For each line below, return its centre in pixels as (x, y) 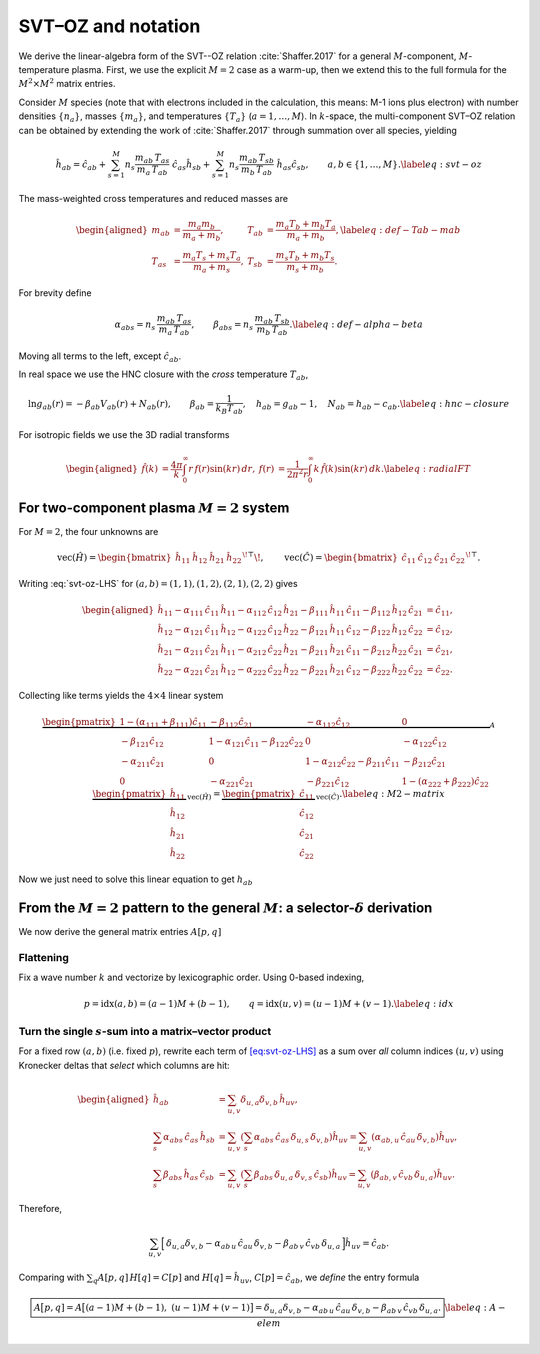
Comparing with (51, 1277)
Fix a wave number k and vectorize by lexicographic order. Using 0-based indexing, (191, 977)
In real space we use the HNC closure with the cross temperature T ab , (163, 375)
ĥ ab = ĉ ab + (81, 165)
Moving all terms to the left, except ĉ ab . (100, 357)
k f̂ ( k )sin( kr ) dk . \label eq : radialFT (392, 469)
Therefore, (40, 1209)
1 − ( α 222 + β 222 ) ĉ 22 (445, 782)
